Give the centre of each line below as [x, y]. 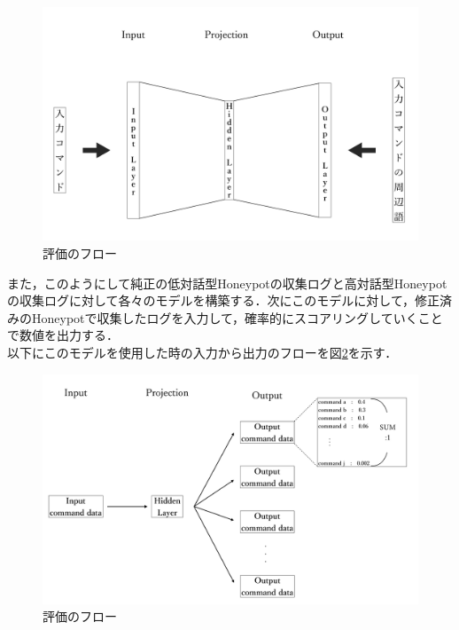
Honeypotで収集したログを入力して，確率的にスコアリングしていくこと [237, 317]
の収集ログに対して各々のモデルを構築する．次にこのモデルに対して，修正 [223, 300]
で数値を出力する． [63, 335]
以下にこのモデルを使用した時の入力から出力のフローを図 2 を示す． [202, 352]
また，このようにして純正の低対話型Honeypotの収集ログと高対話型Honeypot [227, 283]
